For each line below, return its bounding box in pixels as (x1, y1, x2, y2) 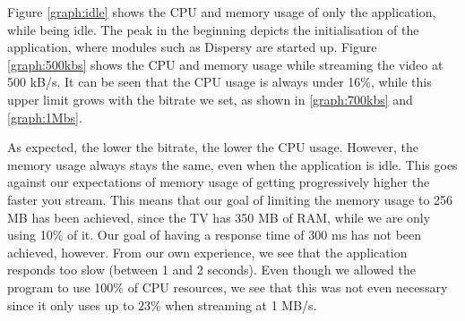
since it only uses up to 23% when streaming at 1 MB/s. (7, 295, 317, 314)
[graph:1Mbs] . (7, 107, 82, 126)
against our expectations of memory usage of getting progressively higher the (7, 173, 430, 191)
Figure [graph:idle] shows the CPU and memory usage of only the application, (7, 3, 436, 21)
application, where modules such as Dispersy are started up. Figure (7, 38, 377, 56)
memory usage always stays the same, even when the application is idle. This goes (7, 155, 458, 173)
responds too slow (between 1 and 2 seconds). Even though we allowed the (7, 260, 416, 279)
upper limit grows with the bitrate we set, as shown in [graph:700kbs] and (7, 89, 413, 108)
